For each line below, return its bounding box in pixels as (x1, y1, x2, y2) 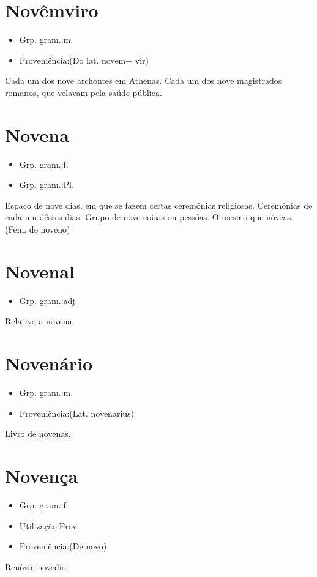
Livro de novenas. (5, 427, 71, 440)
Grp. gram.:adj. (19, 294, 78, 307)
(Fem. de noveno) (5, 223, 70, 235)
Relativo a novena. (5, 315, 75, 327)
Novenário (5, 351, 93, 376)
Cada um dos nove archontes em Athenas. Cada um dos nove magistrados (5, 74, 282, 87)
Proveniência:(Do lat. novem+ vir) (19, 53, 149, 66)
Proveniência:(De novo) (19, 540, 107, 553)
